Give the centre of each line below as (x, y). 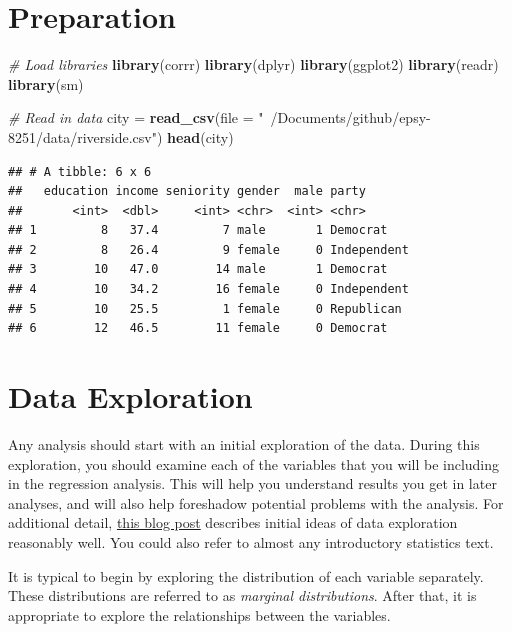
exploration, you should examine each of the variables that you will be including (254, 463)
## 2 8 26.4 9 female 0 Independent (208, 249)
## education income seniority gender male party (187, 191)
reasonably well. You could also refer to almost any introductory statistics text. (251, 541)
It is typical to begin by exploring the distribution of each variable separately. (246, 575)
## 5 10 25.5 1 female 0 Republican (205, 308)
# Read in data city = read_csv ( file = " (136, 117)
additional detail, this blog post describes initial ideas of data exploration (233, 522)
